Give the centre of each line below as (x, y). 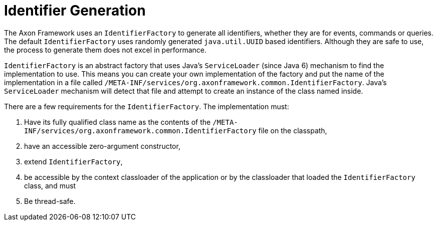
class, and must (50, 185)
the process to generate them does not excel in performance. (105, 50)
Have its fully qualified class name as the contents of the (118, 122)
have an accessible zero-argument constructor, (102, 146)
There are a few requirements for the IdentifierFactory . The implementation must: (147, 106)
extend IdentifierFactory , (73, 161)
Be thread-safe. (50, 201)
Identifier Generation (75, 11)
